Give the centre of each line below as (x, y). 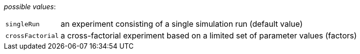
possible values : (30, 7)
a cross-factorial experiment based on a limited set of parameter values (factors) (209, 36)
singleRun (23, 24)
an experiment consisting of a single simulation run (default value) (182, 24)
